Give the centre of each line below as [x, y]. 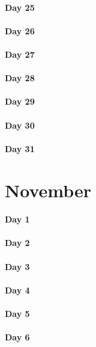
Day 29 [20, 101]
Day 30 [20, 125]
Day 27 [20, 54]
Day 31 [20, 148]
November [48, 190]
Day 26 [20, 30]
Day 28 [20, 78]
